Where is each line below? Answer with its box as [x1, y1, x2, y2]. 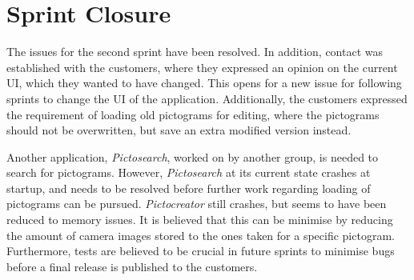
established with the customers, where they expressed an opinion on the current [6, 58, 398, 75]
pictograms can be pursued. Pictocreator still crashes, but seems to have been [6, 195, 387, 212]
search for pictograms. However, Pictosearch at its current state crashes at [6, 164, 371, 181]
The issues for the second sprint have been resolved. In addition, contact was [6, 43, 384, 60]
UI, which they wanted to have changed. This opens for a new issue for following [6, 74, 402, 91]
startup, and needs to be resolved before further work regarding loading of [6, 179, 371, 196]
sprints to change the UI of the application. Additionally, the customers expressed [6, 90, 408, 106]
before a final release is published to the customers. [6, 258, 258, 274]
